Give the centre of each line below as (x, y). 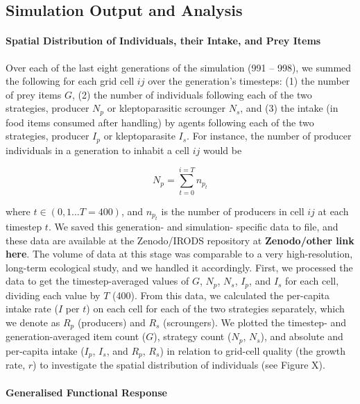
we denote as (33, 322)
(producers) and (111, 322)
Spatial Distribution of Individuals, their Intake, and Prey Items (163, 41)
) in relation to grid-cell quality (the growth (253, 350)
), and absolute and (302, 336)
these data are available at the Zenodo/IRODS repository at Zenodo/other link (180, 240)
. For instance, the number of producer (269, 136)
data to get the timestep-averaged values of (97, 281)
